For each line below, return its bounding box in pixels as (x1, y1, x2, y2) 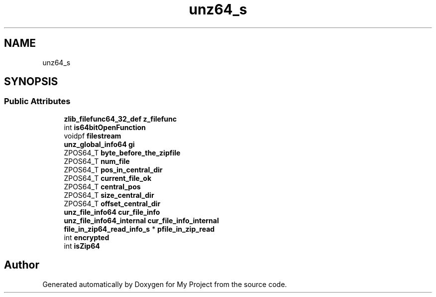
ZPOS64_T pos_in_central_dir (64, 165, 163, 174)
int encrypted (64, 233, 109, 242)
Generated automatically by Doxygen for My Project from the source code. (42, 280, 287, 289)
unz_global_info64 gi (64, 140, 135, 148)
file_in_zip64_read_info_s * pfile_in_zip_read (64, 224, 215, 233)
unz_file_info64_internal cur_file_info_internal (64, 216, 219, 225)
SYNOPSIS (4, 75, 58, 88)
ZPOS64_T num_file (64, 156, 130, 165)
